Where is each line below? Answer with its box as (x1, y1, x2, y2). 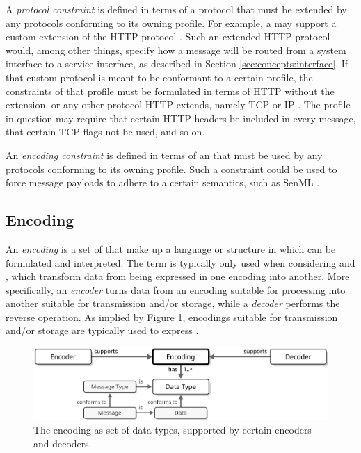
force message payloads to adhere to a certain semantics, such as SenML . (6, 175, 320, 190)
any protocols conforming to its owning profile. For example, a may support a (6, 15, 337, 30)
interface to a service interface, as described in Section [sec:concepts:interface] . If (6, 56, 348, 71)
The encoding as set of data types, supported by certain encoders (33, 422, 312, 437)
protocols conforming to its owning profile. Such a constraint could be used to (6, 161, 337, 176)
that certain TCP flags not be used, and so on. (6, 124, 205, 139)
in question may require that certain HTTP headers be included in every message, (6, 110, 356, 125)
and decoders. (33, 436, 92, 450)
